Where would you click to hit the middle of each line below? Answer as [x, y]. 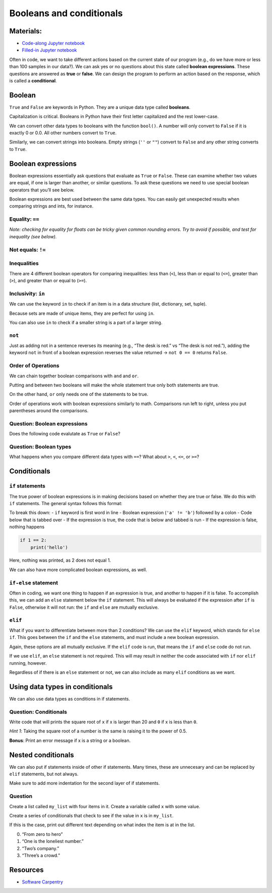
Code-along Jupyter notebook [53, 43]
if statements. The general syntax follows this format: [66, 503]
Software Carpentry [42, 882]
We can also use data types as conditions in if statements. [70, 699]
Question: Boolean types [40, 447]
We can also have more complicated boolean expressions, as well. [78, 569]
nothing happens [27, 527]
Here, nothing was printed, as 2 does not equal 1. [60, 560]
